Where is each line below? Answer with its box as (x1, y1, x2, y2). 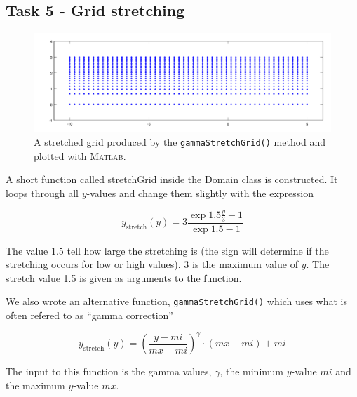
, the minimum (220, 364, 283, 379)
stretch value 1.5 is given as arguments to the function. (6, 270, 242, 285)
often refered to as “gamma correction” (6, 308, 173, 323)
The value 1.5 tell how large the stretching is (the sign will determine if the (6, 243, 329, 257)
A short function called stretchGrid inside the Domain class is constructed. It (6, 172, 338, 187)
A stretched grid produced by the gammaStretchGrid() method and (34, 134, 326, 149)
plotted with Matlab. (34, 148, 126, 163)
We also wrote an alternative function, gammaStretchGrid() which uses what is (6, 294, 348, 309)
